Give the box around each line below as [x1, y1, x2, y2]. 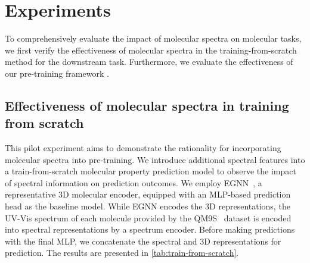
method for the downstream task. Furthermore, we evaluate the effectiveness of [5, 55, 293, 68]
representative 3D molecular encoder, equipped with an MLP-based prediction [5, 188, 291, 201]
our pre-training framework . [5, 67, 109, 79]
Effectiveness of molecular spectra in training [5, 96, 289, 114]
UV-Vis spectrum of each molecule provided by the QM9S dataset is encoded [5, 211, 292, 224]
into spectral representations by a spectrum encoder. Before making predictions [5, 223, 295, 236]
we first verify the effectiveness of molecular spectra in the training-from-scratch [5, 43, 297, 56]
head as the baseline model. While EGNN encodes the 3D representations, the [5, 200, 290, 212]
